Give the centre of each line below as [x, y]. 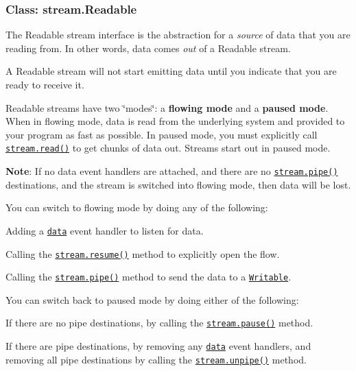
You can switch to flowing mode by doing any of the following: [137, 207]
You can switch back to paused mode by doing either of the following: [152, 299]
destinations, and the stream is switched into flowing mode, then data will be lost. [178, 184]
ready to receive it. [45, 84]
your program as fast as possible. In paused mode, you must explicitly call [162, 134]
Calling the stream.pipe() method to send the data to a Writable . [149, 277]
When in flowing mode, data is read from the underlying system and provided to [175, 121]
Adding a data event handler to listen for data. [105, 230]
